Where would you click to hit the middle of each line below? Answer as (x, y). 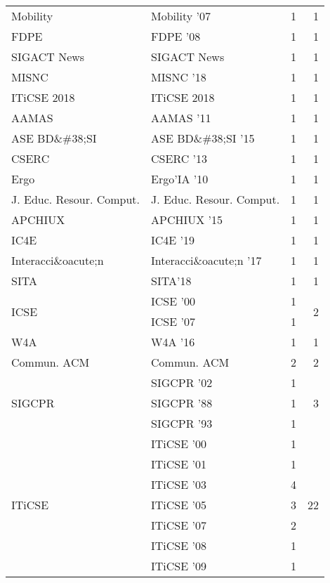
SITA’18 (171, 281)
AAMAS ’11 (181, 118)
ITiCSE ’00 (179, 444)
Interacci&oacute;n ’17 (206, 260)
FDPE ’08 (176, 36)
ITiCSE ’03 (179, 484)
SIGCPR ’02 (182, 382)
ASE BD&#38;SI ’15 (203, 138)
